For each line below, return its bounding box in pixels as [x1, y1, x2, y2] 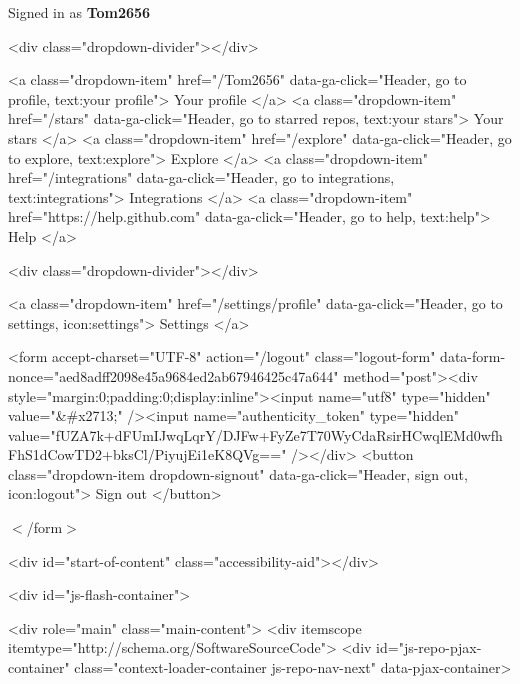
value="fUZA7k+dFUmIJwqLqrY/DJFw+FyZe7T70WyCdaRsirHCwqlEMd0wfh [8, 424, 503, 445]
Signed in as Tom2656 [8, 2, 151, 22]
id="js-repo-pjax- [376, 637, 482, 658]
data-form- [440, 346, 506, 367]
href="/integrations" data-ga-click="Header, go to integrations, [8, 167, 395, 188]
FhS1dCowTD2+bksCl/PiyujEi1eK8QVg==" [8, 444, 287, 465]
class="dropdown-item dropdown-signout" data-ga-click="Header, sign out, [8, 463, 468, 484]
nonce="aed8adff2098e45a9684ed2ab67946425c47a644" [8, 365, 339, 386]
